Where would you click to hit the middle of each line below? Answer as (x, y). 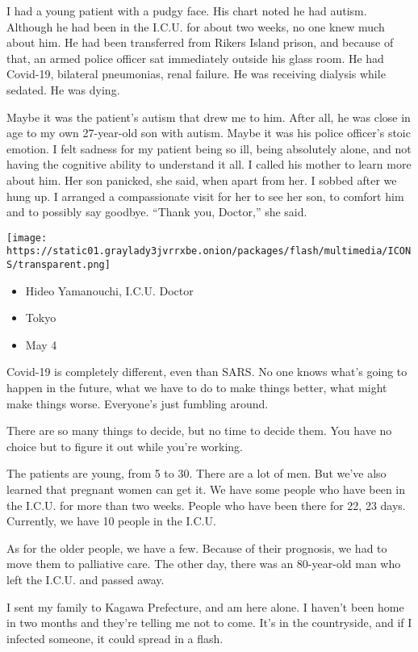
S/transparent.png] (59, 265)
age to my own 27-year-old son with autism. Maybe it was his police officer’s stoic (209, 133)
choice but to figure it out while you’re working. (125, 446)
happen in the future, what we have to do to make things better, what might (197, 388)
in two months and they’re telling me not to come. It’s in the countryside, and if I (209, 623)
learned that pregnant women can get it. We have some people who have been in (206, 489)
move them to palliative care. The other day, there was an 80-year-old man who (204, 564)
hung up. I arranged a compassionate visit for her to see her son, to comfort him (205, 196)
